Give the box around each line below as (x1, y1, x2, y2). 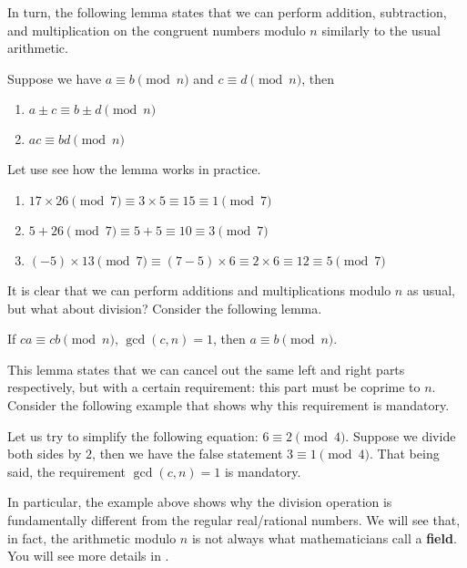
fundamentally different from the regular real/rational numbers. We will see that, (7, 510, 461, 529)
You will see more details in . (7, 546, 169, 565)
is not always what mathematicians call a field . (191, 528, 457, 547)
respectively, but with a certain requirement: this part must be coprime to (7, 377, 421, 397)
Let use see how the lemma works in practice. (7, 160, 261, 179)
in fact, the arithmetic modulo (7, 528, 177, 547)
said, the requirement (7, 461, 127, 480)
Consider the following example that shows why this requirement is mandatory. (7, 395, 450, 414)
